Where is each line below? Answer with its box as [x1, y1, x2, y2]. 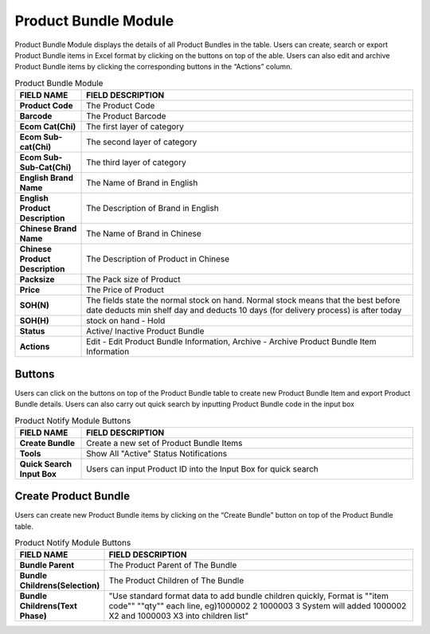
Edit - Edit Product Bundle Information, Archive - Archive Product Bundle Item [86, 336, 377, 347]
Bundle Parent [19, 560, 75, 571]
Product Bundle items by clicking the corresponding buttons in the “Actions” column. [14, 62, 292, 72]
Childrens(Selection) [19, 580, 100, 591]
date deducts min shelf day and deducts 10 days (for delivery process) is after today [86, 305, 402, 316]
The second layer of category [86, 136, 197, 147]
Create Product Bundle [14, 490, 131, 503]
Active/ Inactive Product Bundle [86, 326, 205, 337]
